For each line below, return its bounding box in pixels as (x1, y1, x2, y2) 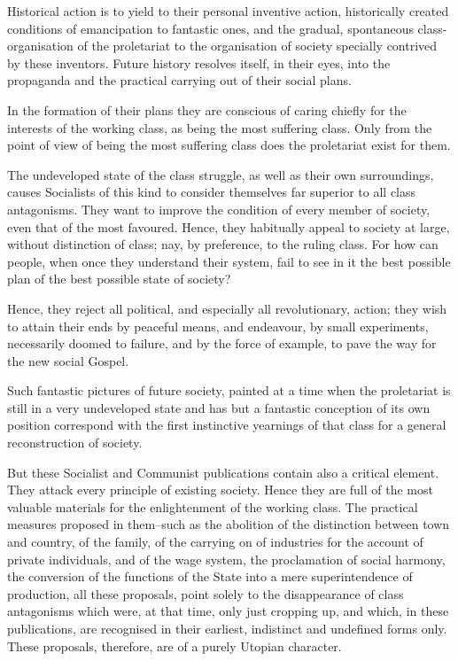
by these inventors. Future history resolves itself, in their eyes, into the (7, 53, 391, 72)
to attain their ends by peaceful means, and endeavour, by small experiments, (7, 316, 429, 335)
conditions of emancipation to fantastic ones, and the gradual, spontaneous (7, 19, 414, 37)
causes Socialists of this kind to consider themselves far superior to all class (7, 183, 416, 201)
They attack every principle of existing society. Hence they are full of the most (7, 480, 433, 499)
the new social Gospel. (7, 351, 129, 369)
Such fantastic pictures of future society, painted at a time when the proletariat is (7, 381, 451, 400)
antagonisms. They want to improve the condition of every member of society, (7, 199, 431, 218)
